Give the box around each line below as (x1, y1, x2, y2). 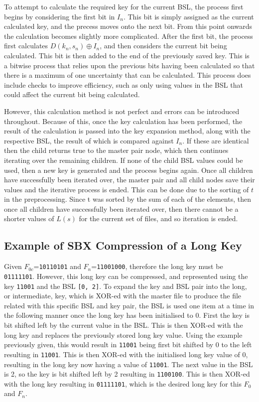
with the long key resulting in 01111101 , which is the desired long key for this (4, 378, 242, 389)
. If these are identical (182, 135, 249, 145)
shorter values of (4, 213, 54, 224)
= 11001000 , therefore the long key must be (91, 261, 223, 271)
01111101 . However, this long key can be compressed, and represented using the (4, 270, 248, 281)
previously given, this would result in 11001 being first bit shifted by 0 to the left (4, 339, 252, 350)
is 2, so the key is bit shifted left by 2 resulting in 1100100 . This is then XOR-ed (4, 369, 250, 379)
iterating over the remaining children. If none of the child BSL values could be (4, 154, 243, 165)
